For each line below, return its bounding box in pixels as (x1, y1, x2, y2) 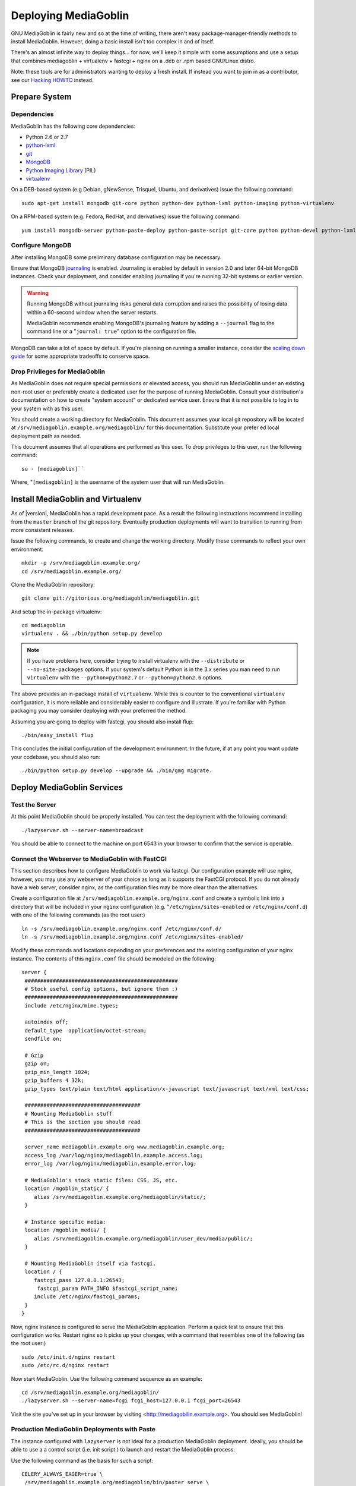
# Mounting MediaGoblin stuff (24, 1110, 113, 1117)
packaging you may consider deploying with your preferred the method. (11, 707, 187, 714)
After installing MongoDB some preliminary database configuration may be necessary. (11, 253, 222, 261)
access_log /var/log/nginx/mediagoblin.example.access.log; (24, 1152, 203, 1158)
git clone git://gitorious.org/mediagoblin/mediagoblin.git (21, 595, 200, 602)
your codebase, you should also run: (11, 753, 100, 760)
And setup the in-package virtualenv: (11, 608, 102, 615)
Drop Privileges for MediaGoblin (11, 367, 106, 376)
